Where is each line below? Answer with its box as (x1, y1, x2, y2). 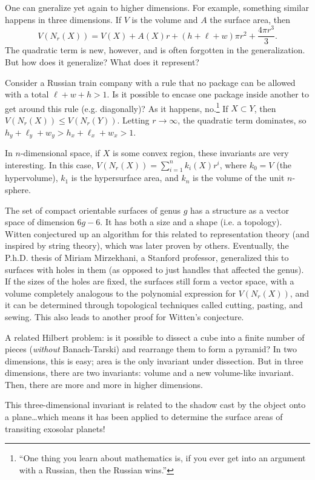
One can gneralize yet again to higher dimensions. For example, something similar (5, 1, 309, 13)
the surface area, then (210, 13, 291, 25)
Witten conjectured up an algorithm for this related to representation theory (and (5, 227, 310, 240)
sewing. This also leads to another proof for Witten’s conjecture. (5, 310, 244, 323)
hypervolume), (5, 171, 58, 184)
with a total (5, 88, 49, 100)
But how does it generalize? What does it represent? (5, 55, 199, 68)
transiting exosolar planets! (5, 422, 105, 435)
